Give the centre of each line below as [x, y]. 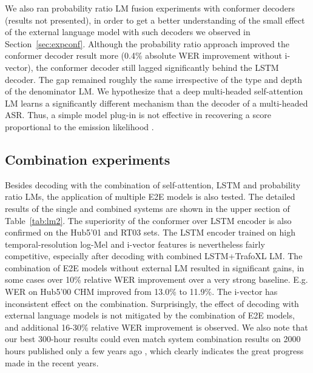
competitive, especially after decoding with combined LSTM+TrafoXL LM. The [154, 256]
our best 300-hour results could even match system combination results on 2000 [153, 339]
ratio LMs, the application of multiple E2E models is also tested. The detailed [150, 196]
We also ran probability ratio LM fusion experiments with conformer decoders [150, 8]
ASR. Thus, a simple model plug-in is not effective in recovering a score [138, 115]
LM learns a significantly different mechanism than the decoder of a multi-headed [156, 103]
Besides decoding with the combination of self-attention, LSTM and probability [153, 184]
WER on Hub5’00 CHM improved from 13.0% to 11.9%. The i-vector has [141, 292]
